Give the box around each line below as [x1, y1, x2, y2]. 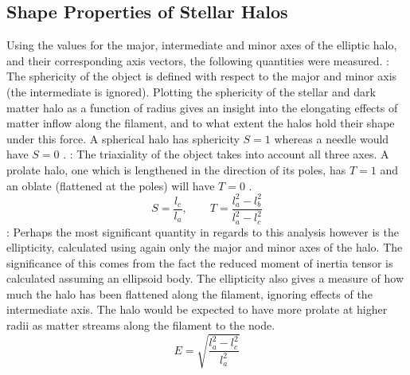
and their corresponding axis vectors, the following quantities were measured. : [6, 52, 389, 68]
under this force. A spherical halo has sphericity [6, 130, 240, 146]
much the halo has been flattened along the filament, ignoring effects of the [6, 285, 373, 302]
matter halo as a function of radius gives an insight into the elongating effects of [6, 99, 398, 115]
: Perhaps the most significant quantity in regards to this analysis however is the [6, 223, 399, 240]
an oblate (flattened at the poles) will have [6, 177, 215, 193]
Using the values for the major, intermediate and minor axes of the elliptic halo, [6, 37, 397, 53]
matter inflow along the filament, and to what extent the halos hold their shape [6, 115, 395, 131]
